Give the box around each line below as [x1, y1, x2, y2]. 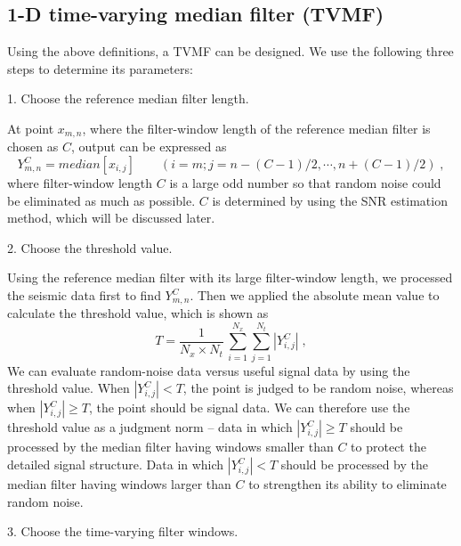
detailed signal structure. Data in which [7, 455, 224, 473]
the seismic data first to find [7, 286, 161, 304]
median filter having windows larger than [7, 475, 231, 493]
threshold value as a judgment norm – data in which [7, 418, 293, 436]
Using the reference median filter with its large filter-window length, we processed [7, 268, 453, 287]
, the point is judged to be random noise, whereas [182, 379, 454, 397]
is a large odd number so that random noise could [169, 174, 441, 192]
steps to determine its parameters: [7, 59, 193, 77]
